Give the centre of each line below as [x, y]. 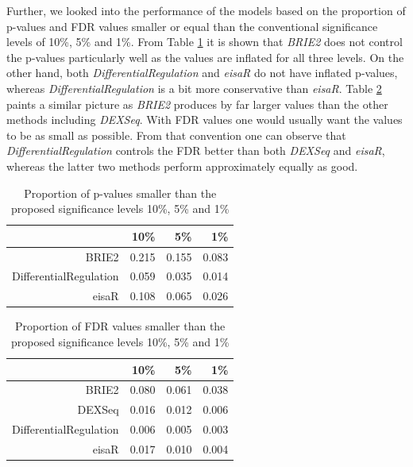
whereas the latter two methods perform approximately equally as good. [182, 166]
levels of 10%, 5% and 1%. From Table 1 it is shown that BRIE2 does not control [205, 42]
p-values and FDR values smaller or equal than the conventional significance [192, 26]
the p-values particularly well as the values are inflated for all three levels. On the [205, 57]
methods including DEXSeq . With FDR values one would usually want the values [205, 120]
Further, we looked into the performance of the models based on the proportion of [206, 10]
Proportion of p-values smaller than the [120, 193]
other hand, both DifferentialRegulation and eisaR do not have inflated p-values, [202, 73]
